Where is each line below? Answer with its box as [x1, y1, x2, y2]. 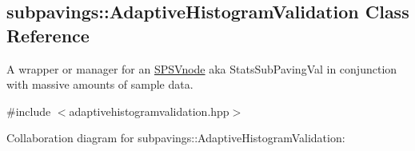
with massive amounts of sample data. [6, 76, 194, 93]
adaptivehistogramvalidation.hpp [69, 102, 229, 119]
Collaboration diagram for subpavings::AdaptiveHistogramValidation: [6, 129, 345, 146]
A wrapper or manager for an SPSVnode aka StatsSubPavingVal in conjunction [6, 60, 397, 77]
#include [6, 102, 51, 119]
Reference [6, 22, 90, 47]
